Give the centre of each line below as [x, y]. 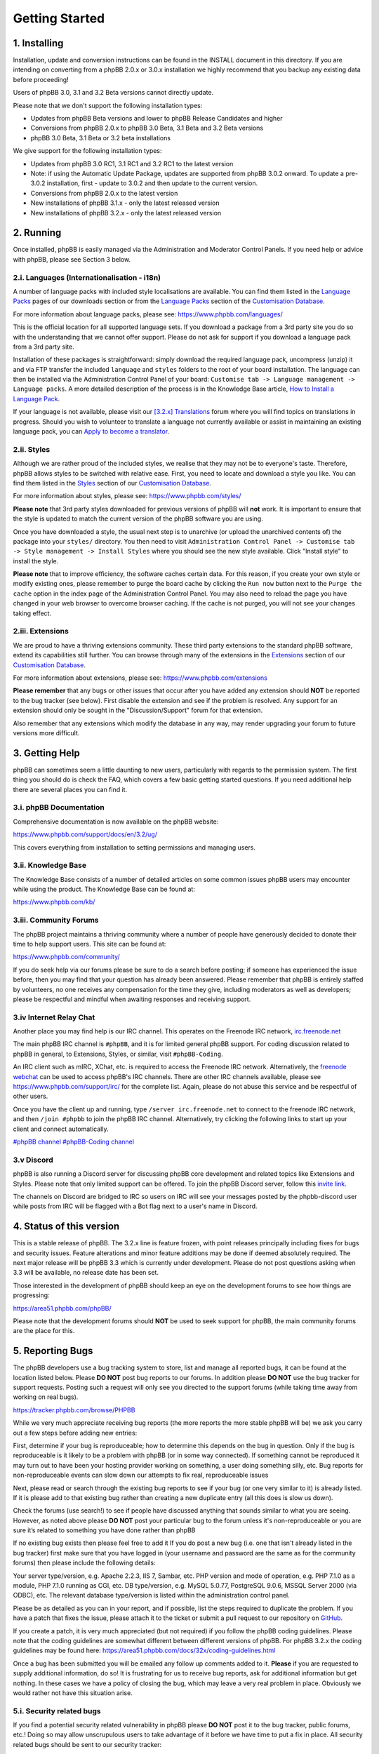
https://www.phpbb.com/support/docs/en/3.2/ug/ [85, 834]
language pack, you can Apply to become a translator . [91, 431]
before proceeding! [41, 79]
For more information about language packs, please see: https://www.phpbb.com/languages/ [148, 314]
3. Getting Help [47, 753]
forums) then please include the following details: [84, 1563]
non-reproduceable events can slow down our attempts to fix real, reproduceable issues [141, 1475]
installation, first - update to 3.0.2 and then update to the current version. [152, 183]
